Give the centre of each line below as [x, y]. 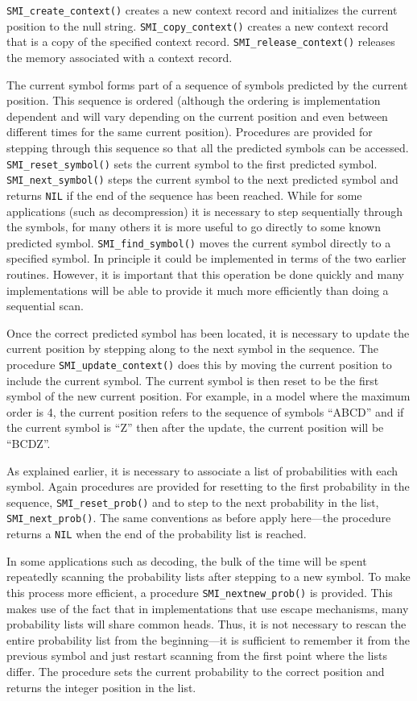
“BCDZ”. [29, 443]
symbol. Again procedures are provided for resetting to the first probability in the [208, 486]
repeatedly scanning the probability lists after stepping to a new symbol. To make [208, 577]
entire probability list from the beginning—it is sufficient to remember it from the [208, 639]
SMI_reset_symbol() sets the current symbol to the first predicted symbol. [192, 163]
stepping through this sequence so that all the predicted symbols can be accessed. [208, 147]
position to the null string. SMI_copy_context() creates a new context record [198, 25]
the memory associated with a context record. [120, 57]
